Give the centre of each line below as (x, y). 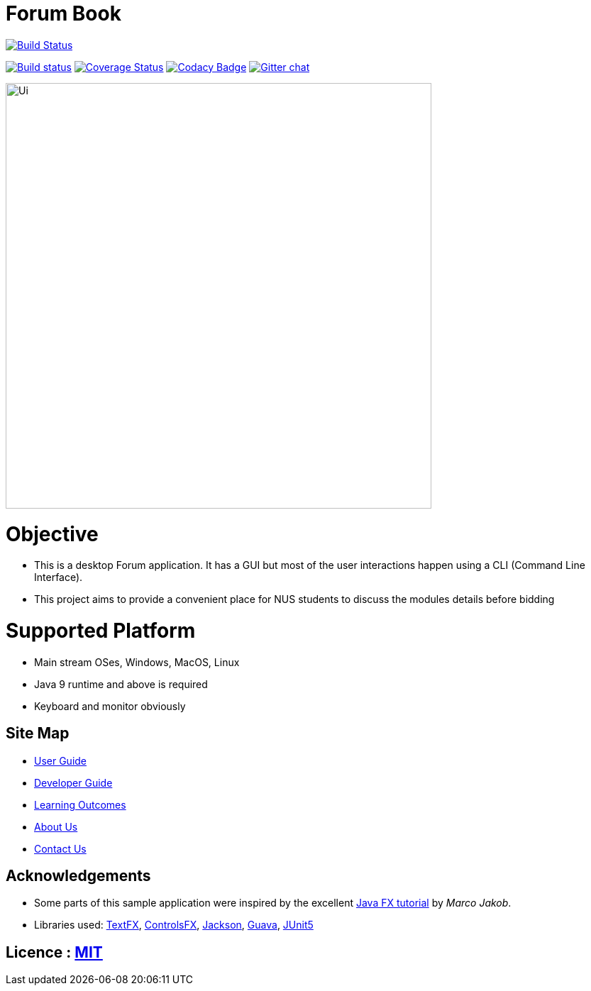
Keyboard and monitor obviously (110, 706)
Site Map (38, 733)
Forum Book (63, 13)
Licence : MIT (54, 952)
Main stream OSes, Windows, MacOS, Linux (137, 662)
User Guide (61, 760)
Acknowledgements (78, 876)
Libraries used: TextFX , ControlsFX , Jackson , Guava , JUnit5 (174, 925)
